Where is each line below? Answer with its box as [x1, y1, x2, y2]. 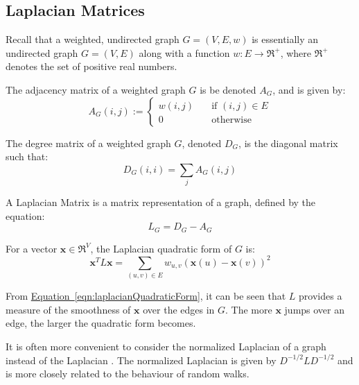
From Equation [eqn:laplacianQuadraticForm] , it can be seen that [6, 289, 286, 303]
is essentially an [252, 32, 319, 46]
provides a [299, 289, 342, 303]
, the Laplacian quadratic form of [90, 241, 232, 255]
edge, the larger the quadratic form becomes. [6, 316, 196, 330]
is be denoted [200, 82, 256, 96]
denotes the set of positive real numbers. [6, 59, 177, 74]
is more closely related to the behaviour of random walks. [6, 366, 249, 381]
